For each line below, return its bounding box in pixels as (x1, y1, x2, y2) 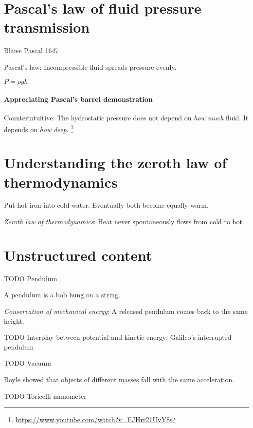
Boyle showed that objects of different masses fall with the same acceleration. (4, 374, 235, 384)
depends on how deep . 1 (4, 122, 74, 134)
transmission (4, 17, 90, 37)
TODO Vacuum (4, 358, 52, 368)
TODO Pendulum (4, 273, 57, 283)
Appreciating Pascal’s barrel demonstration (4, 94, 153, 104)
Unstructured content (4, 245, 152, 265)
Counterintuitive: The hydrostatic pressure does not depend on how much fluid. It (4, 113, 249, 123)
